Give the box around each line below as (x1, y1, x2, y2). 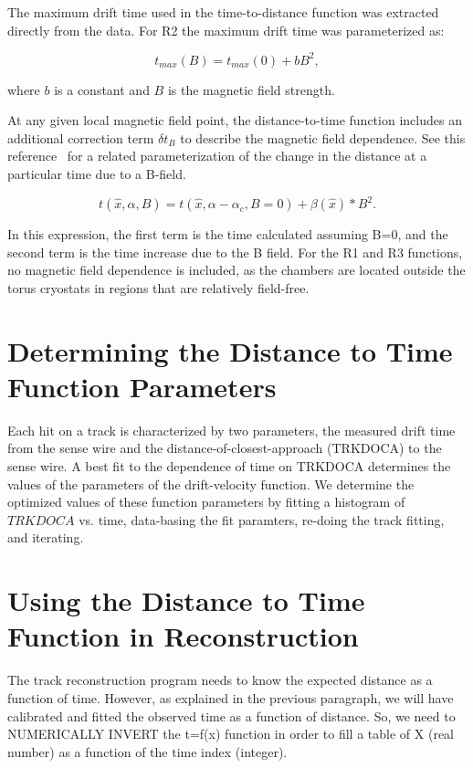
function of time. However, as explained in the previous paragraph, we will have (7, 688, 454, 707)
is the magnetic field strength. (167, 79, 335, 99)
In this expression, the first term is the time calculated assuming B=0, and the (7, 225, 448, 244)
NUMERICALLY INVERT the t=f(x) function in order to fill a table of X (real (7, 724, 454, 743)
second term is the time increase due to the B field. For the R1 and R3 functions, (7, 242, 463, 261)
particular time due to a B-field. (7, 164, 186, 184)
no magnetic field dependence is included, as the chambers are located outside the (7, 260, 466, 279)
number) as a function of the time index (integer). (7, 742, 288, 761)
